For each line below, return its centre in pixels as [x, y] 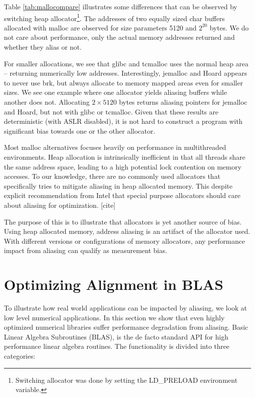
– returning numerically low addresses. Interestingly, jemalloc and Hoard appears [126, 73]
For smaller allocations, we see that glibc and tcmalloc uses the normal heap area [126, 63]
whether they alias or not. [43, 47]
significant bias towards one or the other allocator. [80, 130]
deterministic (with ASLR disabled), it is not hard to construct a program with [123, 121]
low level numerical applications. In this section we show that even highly [114, 317]
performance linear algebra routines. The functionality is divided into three [117, 346]
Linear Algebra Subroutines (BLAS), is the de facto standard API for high [116, 336]
